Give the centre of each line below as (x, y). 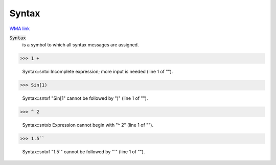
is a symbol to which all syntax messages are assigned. (80, 45)
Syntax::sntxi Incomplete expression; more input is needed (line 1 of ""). (98, 72)
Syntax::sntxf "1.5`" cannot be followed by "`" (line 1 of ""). (84, 152)
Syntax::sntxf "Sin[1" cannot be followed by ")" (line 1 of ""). (85, 98)
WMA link (20, 29)
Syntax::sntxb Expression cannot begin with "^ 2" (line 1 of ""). (88, 125)
